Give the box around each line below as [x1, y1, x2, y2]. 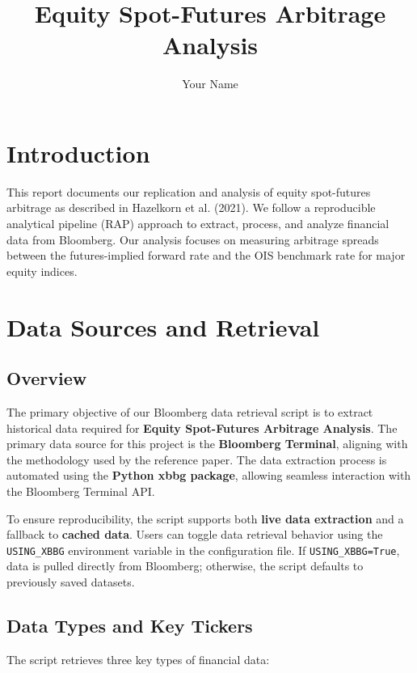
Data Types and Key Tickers [6, 612, 253, 637]
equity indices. [6, 262, 78, 279]
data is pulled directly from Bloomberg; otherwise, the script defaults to [6, 557, 364, 574]
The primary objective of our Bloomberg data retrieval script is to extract [6, 403, 373, 420]
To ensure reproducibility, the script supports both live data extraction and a [6, 510, 404, 527]
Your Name [182, 75, 238, 92]
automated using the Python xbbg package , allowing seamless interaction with [6, 467, 411, 484]
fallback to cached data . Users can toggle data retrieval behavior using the [6, 526, 383, 543]
